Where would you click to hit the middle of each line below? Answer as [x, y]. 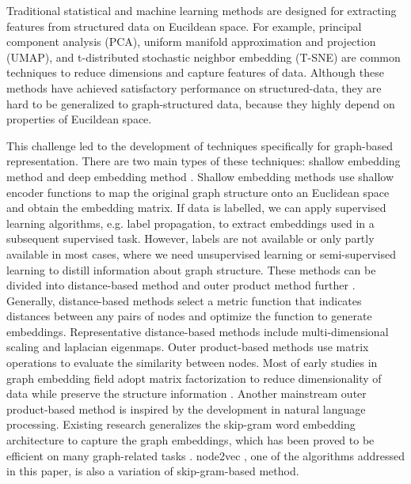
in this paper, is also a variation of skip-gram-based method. [153, 471]
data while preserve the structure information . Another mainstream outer [186, 393]
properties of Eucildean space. [79, 119]
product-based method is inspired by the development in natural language [186, 408]
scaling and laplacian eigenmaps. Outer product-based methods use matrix [188, 347]
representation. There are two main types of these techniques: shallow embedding [204, 161]
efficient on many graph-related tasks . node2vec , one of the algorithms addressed [205, 455]
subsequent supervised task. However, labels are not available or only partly [190, 238]
